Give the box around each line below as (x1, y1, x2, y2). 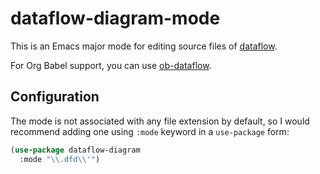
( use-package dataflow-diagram (10, 145, 141, 155)
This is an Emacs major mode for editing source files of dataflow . (10, 40, 278, 52)
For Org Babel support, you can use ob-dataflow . (10, 59, 212, 71)
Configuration (10, 88, 100, 106)
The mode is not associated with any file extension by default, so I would (10, 115, 310, 127)
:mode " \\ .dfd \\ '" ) (19, 154, 101, 164)
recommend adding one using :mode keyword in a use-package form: (10, 125, 290, 137)
